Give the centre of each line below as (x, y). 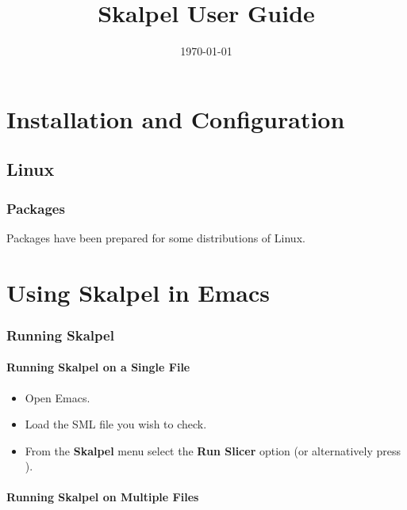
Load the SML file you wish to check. (116, 424)
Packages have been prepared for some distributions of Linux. (156, 237)
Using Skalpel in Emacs (138, 292)
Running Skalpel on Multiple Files (103, 497)
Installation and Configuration (176, 118)
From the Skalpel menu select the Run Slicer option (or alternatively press (213, 450)
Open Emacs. (58, 397)
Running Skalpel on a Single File (98, 367)
